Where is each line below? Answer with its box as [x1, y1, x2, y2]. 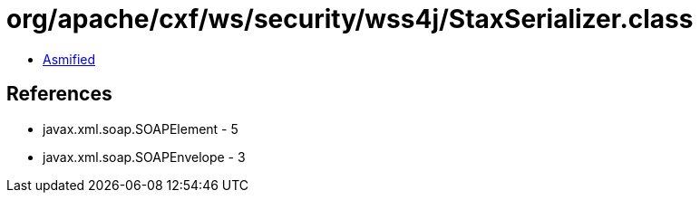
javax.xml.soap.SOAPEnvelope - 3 [43, 148, 246, 165]
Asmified [43, 51, 96, 67]
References [6, 82, 112, 106]
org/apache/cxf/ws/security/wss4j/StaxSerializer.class [6, 4, 694, 34]
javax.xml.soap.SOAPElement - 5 [43, 120, 238, 137]
